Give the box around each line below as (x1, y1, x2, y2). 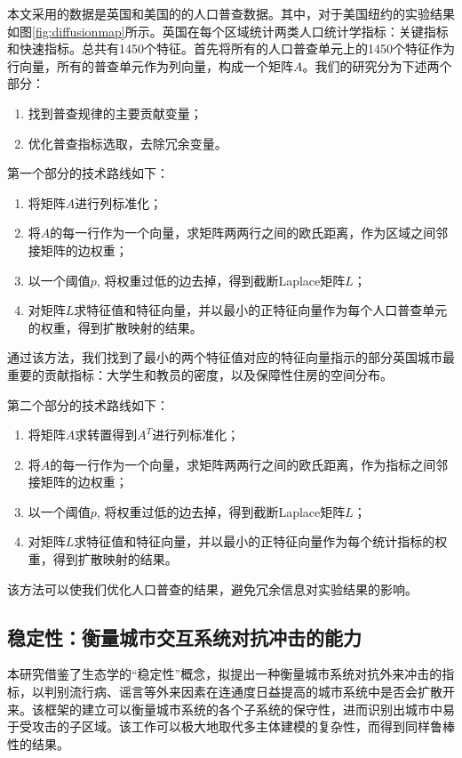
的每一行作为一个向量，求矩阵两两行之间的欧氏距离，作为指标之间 (50, 455, 436, 473)
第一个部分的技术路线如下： (7, 164, 169, 182)
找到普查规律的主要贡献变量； (28, 103, 203, 122)
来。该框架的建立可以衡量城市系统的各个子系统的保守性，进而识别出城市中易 (7, 699, 455, 718)
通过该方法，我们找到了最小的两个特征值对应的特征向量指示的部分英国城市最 (7, 348, 455, 367)
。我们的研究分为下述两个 (302, 56, 452, 75)
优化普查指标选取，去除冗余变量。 (28, 133, 227, 152)
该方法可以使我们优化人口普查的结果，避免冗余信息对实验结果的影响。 (7, 579, 418, 598)
